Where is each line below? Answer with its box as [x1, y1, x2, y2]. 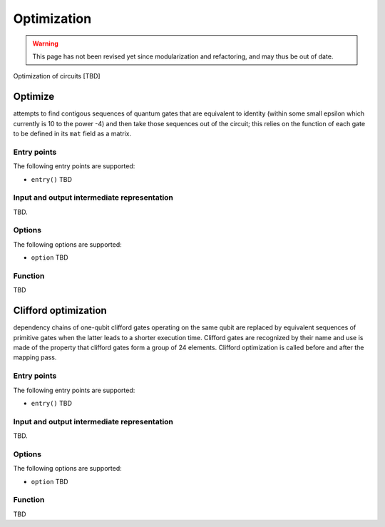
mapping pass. [13, 353, 57, 362]
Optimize [13, 91, 55, 103]
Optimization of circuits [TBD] [13, 72, 101, 81]
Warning [32, 39, 58, 48]
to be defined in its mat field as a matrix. [13, 129, 132, 138]
